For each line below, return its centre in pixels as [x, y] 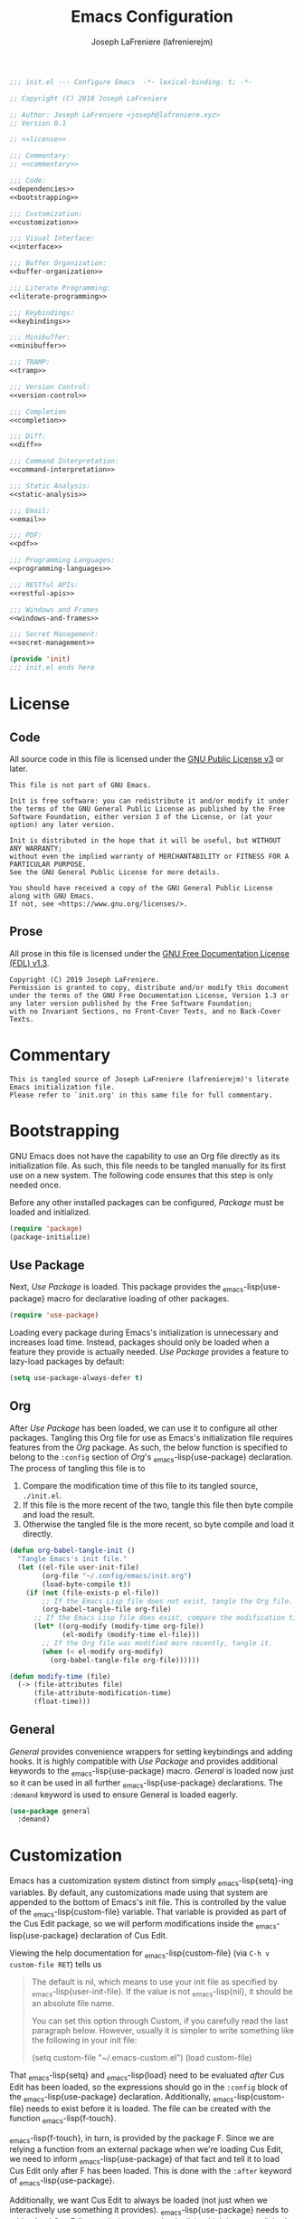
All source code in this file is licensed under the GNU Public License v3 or [147, 758]
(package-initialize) [50, 1237]
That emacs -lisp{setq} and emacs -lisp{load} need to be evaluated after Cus [147, 2076]
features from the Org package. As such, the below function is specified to [148, 1447]
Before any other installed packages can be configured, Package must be [147, 1202]
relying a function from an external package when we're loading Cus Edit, [146, 2149]
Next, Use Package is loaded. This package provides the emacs [127, 1288]
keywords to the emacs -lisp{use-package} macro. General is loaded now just [152, 1771]
